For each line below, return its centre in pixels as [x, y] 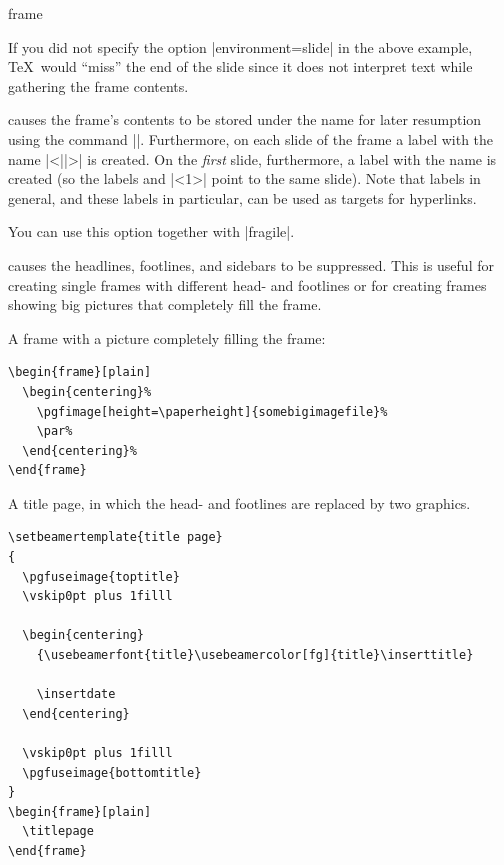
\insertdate [76, 694]
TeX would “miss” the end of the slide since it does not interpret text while [240, 66]
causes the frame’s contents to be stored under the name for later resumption [245, 119]
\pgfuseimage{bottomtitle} [112, 772]
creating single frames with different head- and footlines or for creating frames [247, 284]
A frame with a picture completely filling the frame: [167, 337]
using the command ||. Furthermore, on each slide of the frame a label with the [251, 138]
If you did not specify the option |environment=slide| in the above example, [240, 46]
